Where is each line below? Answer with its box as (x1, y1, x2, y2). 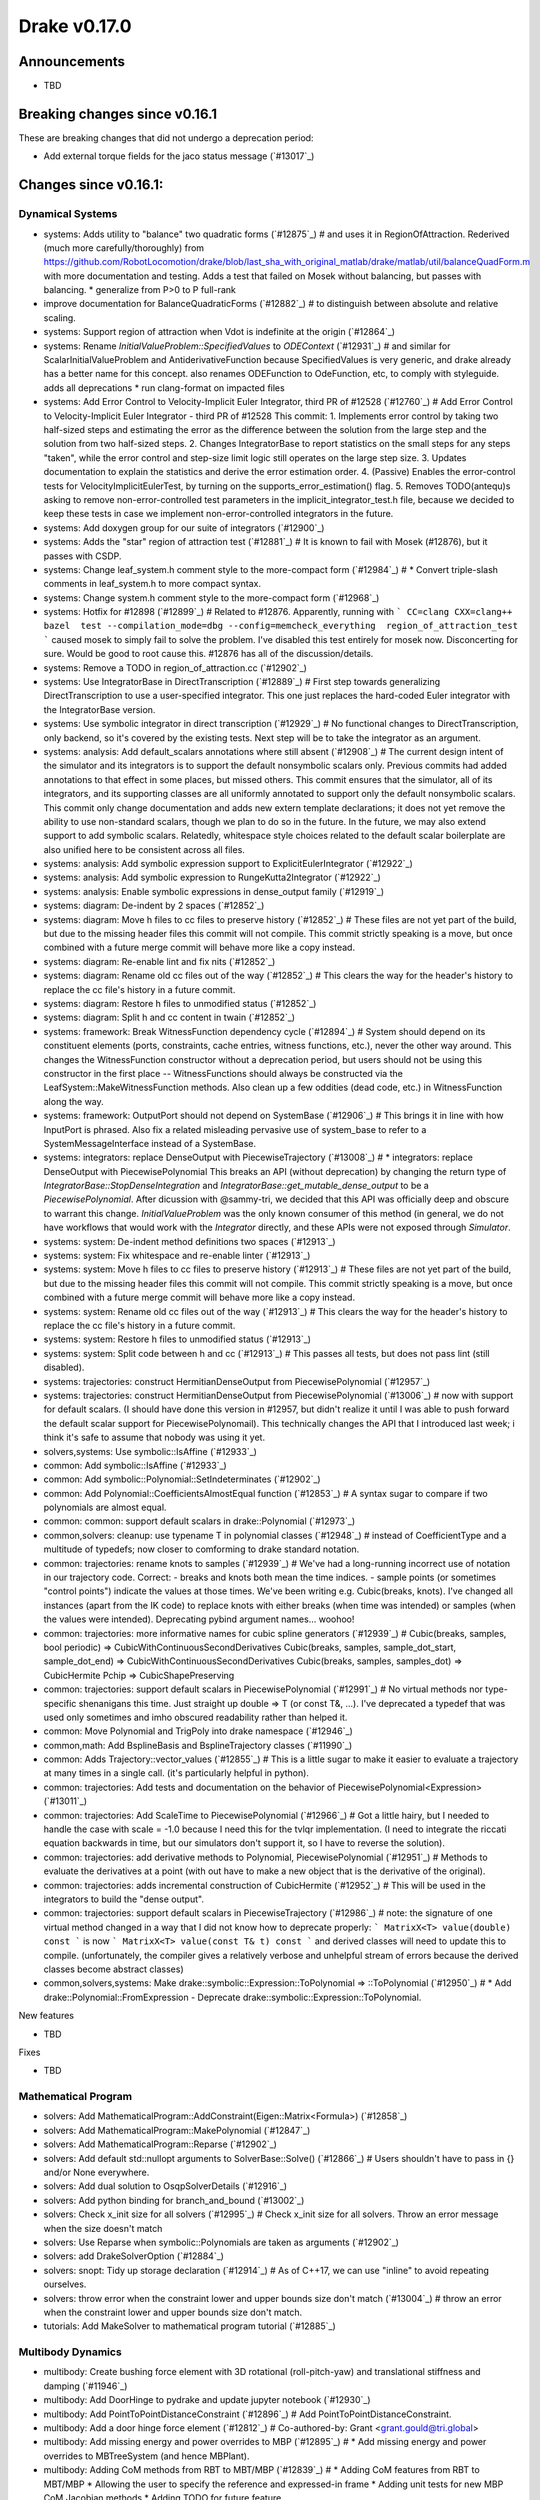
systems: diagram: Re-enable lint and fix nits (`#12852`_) (43, 955, 276, 967)
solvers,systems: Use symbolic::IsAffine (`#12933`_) (43, 1445, 257, 1457)
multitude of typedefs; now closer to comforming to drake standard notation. (43, 1543, 360, 1555)
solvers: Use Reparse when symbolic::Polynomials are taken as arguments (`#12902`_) (43, 2236, 400, 2248)
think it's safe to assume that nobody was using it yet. (43, 1431, 265, 1444)
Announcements (18, 53, 125, 70)
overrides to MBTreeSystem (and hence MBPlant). (43, 2450, 250, 2462)
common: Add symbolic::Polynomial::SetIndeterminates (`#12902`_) (43, 1473, 321, 1485)
